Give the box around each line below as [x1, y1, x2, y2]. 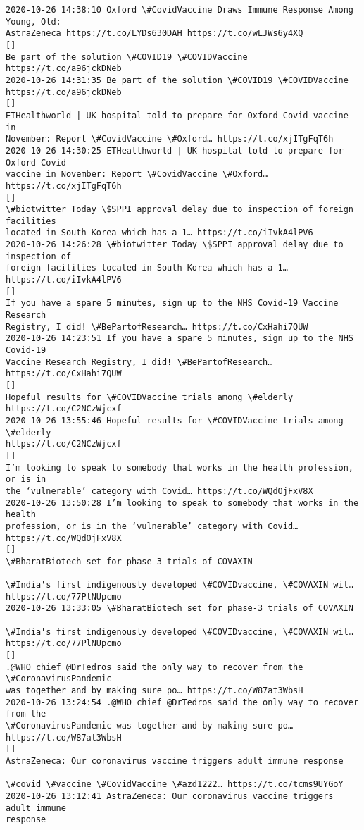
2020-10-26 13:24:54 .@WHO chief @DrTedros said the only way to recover [6, 697, 359, 707]
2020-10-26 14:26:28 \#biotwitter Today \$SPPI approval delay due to [6, 240, 344, 250]
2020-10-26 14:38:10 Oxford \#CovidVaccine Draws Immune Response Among [6, 5, 353, 15]
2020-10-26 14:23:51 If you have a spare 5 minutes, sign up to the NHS [6, 333, 353, 344]
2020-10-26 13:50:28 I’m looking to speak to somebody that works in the [6, 497, 359, 508]
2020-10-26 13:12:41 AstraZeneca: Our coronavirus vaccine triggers [6, 791, 334, 801]
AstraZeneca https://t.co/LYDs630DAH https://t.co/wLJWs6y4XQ [6, 28, 303, 39]
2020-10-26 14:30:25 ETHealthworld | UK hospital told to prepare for [6, 145, 344, 156]
